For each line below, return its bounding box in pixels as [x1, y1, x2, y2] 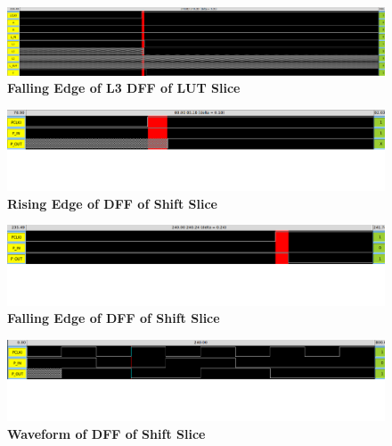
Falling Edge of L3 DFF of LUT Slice [7, 78, 241, 97]
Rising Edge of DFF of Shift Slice [7, 194, 217, 212]
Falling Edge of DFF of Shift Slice [7, 309, 220, 327]
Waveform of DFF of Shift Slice [7, 424, 206, 442]
